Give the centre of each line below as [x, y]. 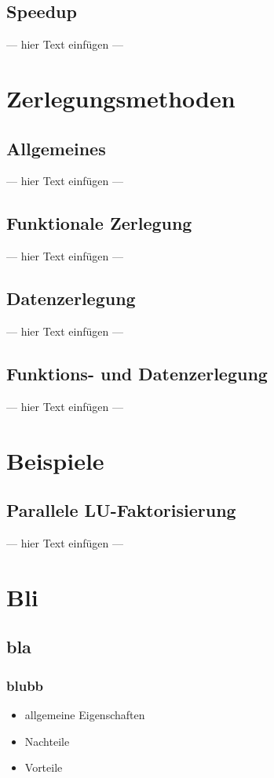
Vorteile [44, 767]
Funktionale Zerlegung [99, 223]
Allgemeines [56, 148]
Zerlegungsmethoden [121, 98]
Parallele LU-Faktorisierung [121, 510]
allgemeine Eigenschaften [85, 714]
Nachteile [47, 741]
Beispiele [55, 460]
